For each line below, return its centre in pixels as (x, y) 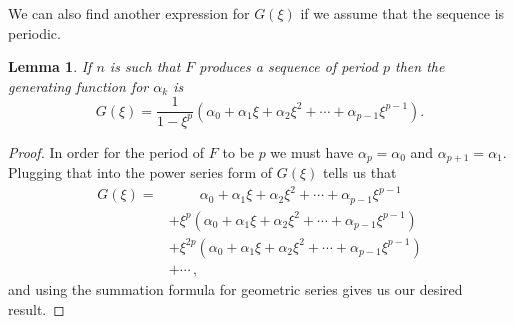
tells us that (360, 172)
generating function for (78, 85)
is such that (145, 66)
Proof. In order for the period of (106, 151)
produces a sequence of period (288, 66)
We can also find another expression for (129, 13)
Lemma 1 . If (50, 66)
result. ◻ (36, 308)
